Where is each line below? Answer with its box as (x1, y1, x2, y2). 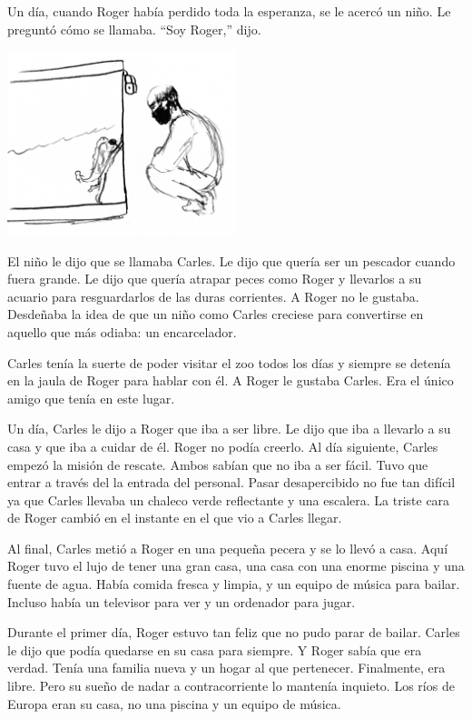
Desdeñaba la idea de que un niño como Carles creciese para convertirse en (7, 305, 424, 324)
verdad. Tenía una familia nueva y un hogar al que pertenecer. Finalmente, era (7, 658, 446, 677)
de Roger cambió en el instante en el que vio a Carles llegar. (7, 508, 342, 527)
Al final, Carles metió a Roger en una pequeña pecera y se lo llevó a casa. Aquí (7, 538, 448, 557)
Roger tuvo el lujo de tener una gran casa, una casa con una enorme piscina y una (7, 556, 465, 575)
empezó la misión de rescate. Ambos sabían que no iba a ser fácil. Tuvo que (7, 454, 428, 474)
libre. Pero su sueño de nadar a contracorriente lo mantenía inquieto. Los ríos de (7, 676, 455, 695)
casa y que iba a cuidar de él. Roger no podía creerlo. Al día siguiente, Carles (7, 436, 438, 455)
